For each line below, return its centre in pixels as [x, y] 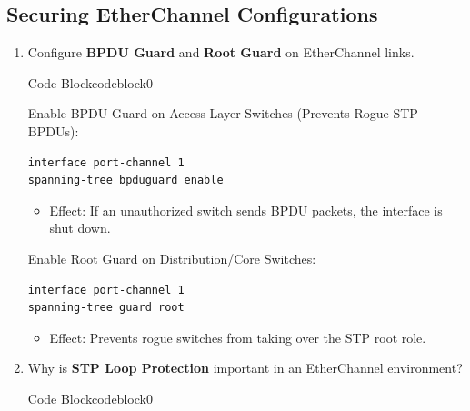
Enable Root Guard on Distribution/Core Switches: [172, 258]
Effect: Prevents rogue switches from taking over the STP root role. [238, 337]
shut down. [80, 228]
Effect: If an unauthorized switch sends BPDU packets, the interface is [246, 210]
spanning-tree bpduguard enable [125, 180]
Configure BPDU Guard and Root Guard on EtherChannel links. [221, 52]
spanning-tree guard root [106, 308]
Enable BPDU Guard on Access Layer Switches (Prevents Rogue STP [223, 113]
